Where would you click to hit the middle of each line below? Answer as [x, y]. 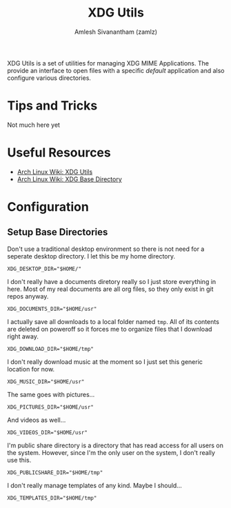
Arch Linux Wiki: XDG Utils [55, 172]
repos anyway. [28, 296]
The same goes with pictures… [51, 394]
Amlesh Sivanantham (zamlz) [116, 32]
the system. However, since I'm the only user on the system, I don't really [111, 452]
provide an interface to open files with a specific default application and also [116, 70]
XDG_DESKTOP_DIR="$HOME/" [44, 269]
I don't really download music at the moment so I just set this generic [105, 362]
